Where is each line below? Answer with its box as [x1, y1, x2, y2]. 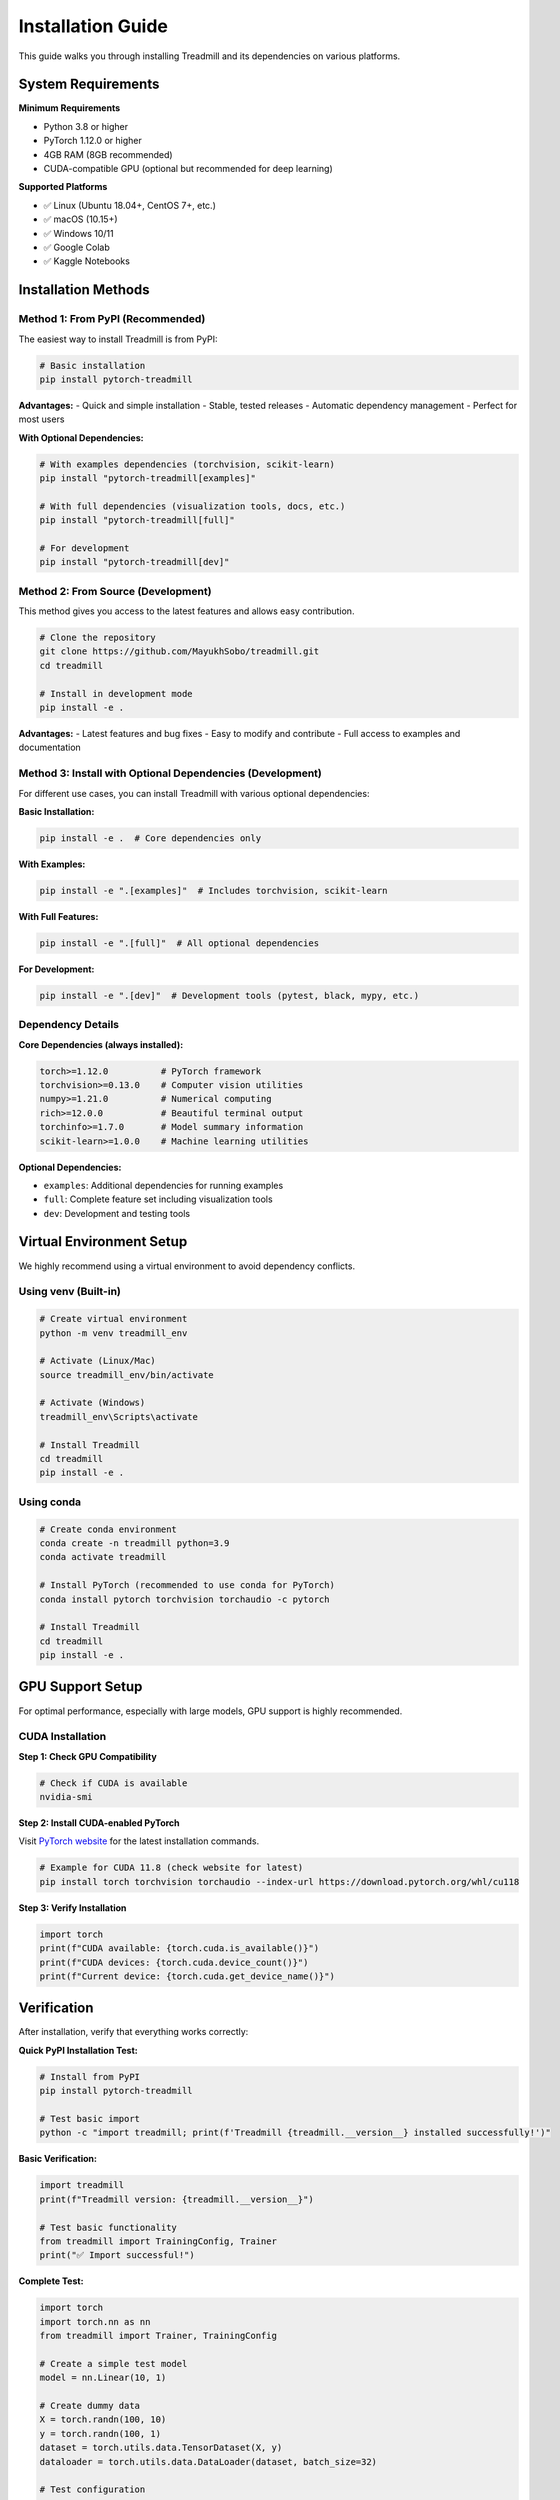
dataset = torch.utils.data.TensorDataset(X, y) [39, 2442, 283, 2454]
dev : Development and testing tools [43, 1207, 191, 1219]
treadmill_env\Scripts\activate [39, 1411, 199, 1422]
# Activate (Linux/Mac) [39, 1355, 157, 1367]
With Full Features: [18, 910, 99, 922]
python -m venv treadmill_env [39, 1327, 188, 1339]
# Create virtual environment [39, 1313, 188, 1325]
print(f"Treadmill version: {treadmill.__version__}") [39, 2193, 314, 2205]
